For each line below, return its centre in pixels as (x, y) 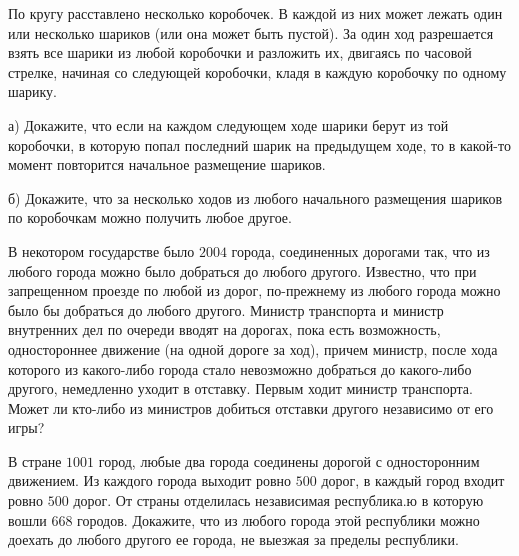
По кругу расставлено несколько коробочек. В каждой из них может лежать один (255, 13)
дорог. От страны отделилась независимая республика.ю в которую (278, 500)
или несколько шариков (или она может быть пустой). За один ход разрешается (251, 32)
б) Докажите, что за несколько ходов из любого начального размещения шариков (255, 197)
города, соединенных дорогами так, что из (360, 250)
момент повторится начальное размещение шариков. (167, 164)
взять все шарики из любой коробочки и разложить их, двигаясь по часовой (240, 52)
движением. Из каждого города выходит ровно (150, 480)
